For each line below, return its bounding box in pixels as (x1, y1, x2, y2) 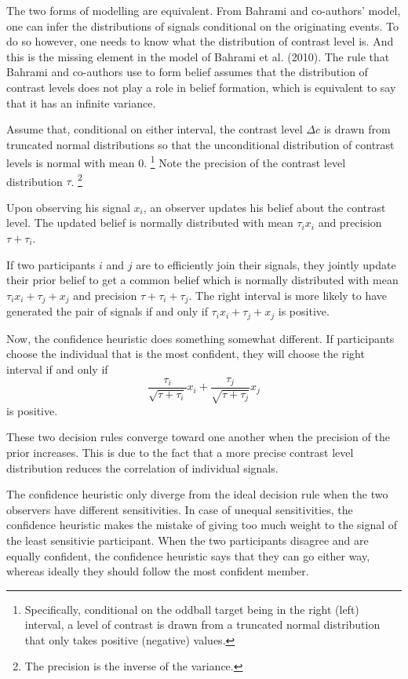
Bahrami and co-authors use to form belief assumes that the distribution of (6, 64, 368, 80)
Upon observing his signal (6, 199, 130, 215)
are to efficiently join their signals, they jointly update (136, 256, 396, 272)
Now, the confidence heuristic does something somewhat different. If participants (6, 330, 395, 346)
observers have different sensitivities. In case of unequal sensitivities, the (6, 501, 353, 517)
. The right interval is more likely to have (188, 287, 388, 303)
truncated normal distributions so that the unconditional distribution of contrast (6, 136, 395, 152)
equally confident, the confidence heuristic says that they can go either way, (6, 547, 370, 564)
